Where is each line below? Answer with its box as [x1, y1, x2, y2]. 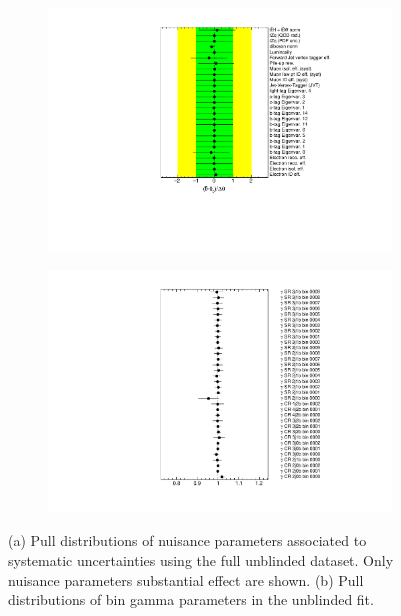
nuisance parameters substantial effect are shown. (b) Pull [8, 569, 364, 590]
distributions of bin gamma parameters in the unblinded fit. [8, 589, 374, 610]
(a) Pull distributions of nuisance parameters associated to [8, 530, 367, 551]
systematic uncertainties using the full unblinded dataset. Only [8, 550, 394, 570]
